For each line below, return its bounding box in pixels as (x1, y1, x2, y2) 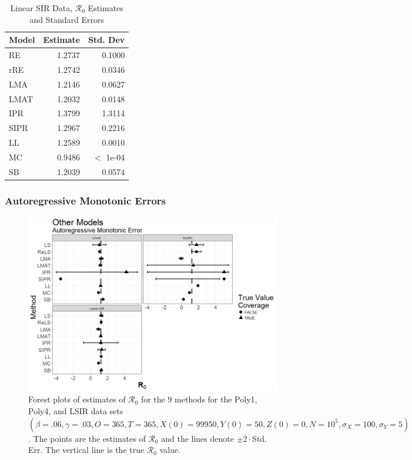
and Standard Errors (29, 13, 104, 25)
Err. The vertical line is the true (28, 444, 145, 456)
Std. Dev (88, 33, 125, 46)
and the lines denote (161, 432, 234, 444)
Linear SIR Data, (10, 2, 73, 14)
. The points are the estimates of (28, 432, 146, 444)
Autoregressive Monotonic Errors (5, 193, 166, 207)
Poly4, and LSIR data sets (28, 405, 123, 417)
